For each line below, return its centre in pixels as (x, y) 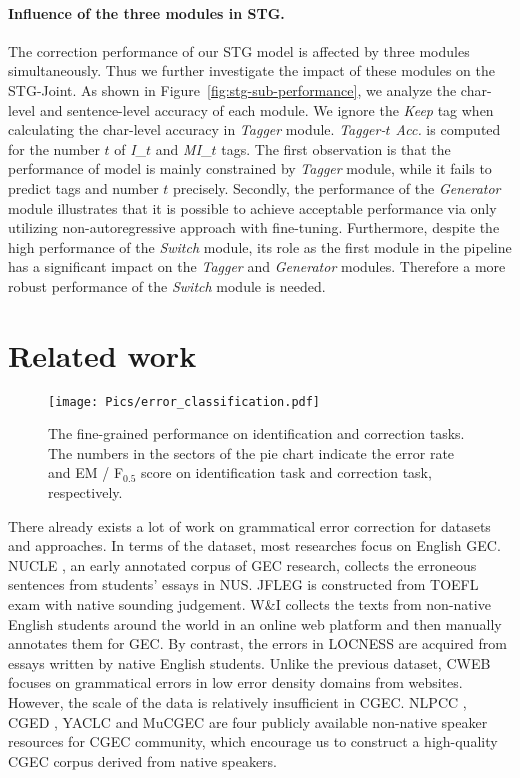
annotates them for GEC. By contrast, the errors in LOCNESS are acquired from (257, 643)
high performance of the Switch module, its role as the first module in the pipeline (260, 246)
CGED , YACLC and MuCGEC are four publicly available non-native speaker (248, 721)
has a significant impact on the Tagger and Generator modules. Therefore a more (257, 266)
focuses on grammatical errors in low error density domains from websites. (235, 682)
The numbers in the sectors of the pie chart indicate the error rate (251, 452)
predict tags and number (83, 187)
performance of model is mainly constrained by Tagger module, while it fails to (250, 168)
